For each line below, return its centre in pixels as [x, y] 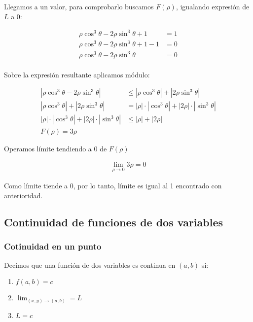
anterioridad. [23, 195]
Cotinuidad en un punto [53, 246]
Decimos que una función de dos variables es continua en [90, 265]
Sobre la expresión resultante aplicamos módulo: [77, 74]
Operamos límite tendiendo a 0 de [55, 148]
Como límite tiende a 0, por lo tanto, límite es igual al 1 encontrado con [113, 186]
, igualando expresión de [213, 6]
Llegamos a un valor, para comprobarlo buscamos [79, 6]
